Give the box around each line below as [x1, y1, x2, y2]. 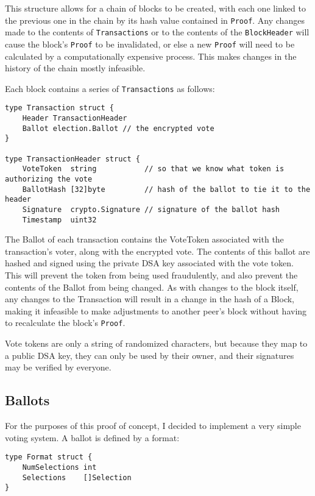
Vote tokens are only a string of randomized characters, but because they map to [5, 337, 308, 350]
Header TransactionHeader [22, 114, 127, 123]
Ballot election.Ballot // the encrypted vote [22, 124, 214, 133]
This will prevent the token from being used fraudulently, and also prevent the [5, 269, 298, 282]
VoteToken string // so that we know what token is [22, 165, 285, 174]
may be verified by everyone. [5, 361, 111, 374]
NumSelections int [22, 462, 97, 472]
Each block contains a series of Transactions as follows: [5, 82, 215, 94]
